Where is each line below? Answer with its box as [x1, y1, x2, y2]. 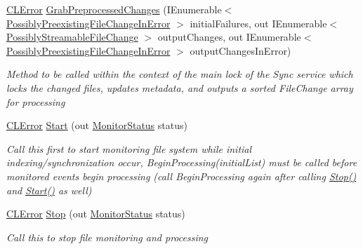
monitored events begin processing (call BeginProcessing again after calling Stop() [6, 168, 357, 183]
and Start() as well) [6, 182, 92, 197]
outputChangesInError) [190, 43, 291, 58]
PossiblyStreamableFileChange [6, 29, 138, 44]
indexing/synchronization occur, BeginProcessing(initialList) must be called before [6, 155, 357, 170]
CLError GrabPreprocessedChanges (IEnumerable [6, 2, 222, 16]
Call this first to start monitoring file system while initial [6, 141, 252, 156]
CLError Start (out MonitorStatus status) [6, 118, 187, 133]
